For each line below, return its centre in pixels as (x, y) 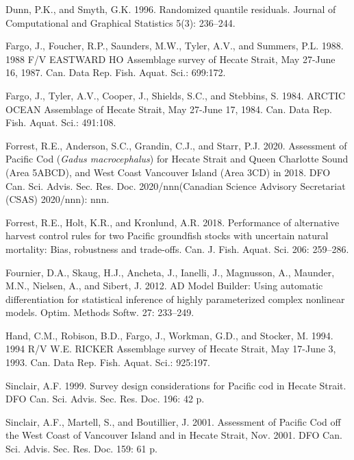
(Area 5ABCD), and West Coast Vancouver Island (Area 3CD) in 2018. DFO (168, 172)
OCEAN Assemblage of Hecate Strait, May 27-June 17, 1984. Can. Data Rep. (169, 109)
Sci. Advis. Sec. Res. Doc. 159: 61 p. (81, 449)
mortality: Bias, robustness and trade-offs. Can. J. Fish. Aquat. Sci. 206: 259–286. (177, 249)
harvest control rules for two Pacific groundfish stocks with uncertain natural (167, 235)
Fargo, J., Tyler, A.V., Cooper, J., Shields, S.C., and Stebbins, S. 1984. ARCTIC (176, 95)
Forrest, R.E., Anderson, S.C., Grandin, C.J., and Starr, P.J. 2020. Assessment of (176, 145)
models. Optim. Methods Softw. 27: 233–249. (100, 312)
